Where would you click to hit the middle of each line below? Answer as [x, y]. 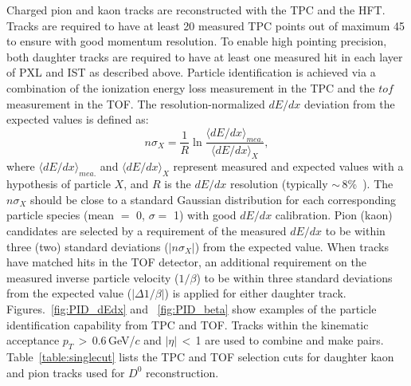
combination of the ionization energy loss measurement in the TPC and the [191, 87]
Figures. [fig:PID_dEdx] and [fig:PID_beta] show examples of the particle [192, 308]
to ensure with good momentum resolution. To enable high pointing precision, [197, 41]
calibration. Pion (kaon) [334, 215]
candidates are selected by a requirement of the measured [147, 230]
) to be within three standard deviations [294, 277]
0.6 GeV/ [114, 340]
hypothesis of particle [59, 184]
